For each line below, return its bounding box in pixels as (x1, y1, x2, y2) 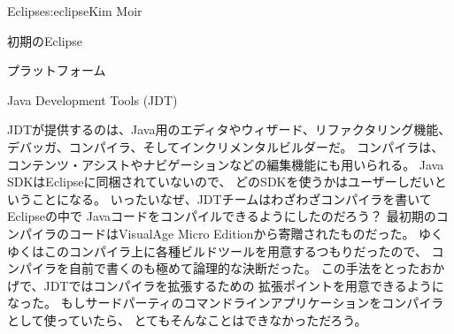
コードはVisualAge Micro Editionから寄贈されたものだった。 (68, 224, 415, 242)
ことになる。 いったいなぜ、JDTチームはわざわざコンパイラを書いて (31, 189, 432, 208)
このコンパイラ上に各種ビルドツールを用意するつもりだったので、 (43, 241, 427, 260)
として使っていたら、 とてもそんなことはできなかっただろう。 (7, 310, 367, 329)
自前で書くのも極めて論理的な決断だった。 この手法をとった (68, 259, 420, 277)
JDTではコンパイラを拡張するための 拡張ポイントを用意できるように (43, 276, 444, 294)
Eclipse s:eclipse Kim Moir (7, 2, 142, 19)
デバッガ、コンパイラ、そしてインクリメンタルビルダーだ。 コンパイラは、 (7, 137, 444, 156)
